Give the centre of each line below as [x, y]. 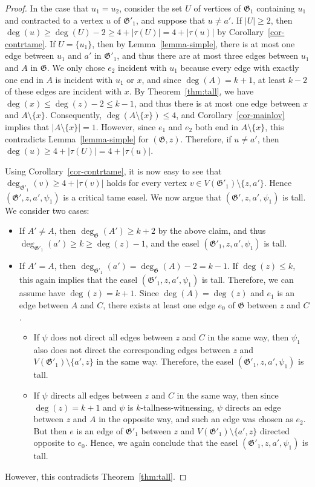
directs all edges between [96, 395]
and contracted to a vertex [54, 20]
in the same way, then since [228, 395]
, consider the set [151, 8]
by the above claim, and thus [212, 230]
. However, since [126, 126]
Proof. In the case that [47, 8]
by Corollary [241, 32]
